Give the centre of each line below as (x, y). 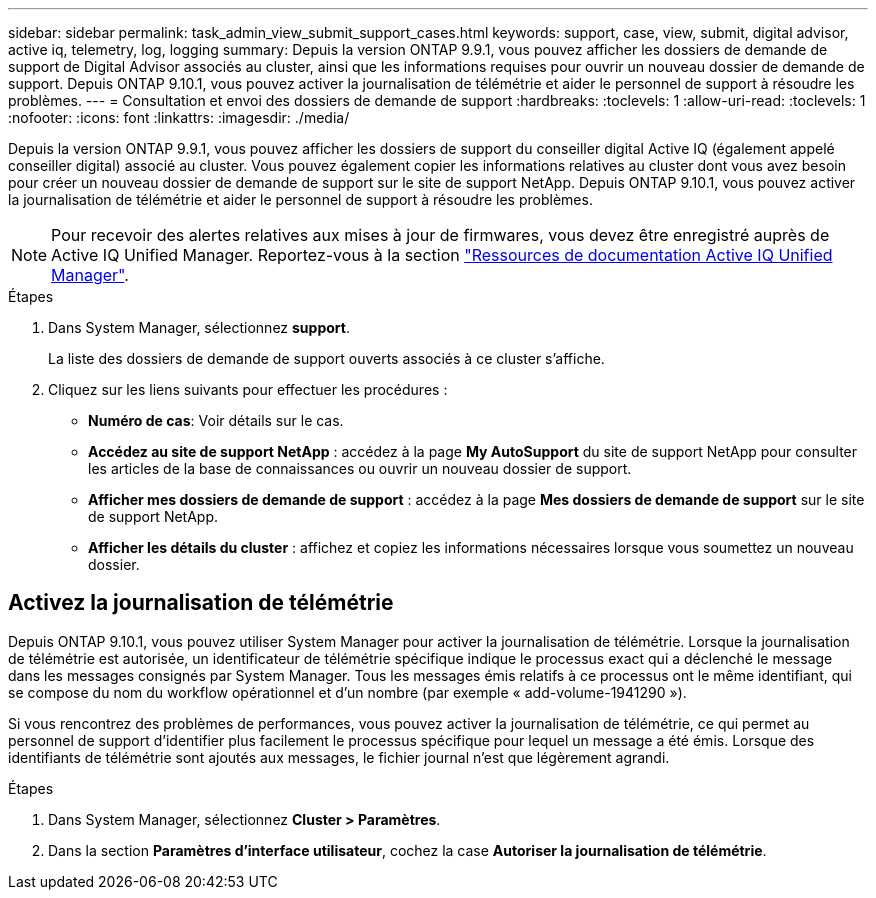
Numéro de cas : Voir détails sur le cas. (216, 420)
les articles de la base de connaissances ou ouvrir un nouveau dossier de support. (360, 468)
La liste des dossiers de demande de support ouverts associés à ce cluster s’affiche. (326, 358)
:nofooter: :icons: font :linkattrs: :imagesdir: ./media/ (179, 117)
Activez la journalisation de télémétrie (201, 603)
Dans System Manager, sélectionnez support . (199, 327)
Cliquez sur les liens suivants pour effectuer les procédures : (248, 389)
